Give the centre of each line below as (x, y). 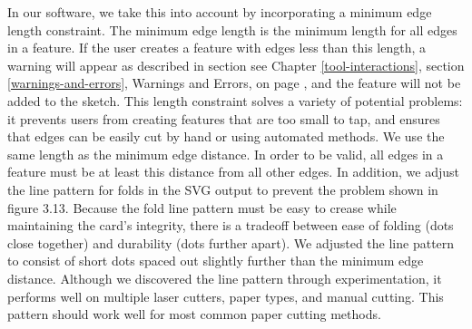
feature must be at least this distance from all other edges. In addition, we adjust (233, 172)
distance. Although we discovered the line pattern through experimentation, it (225, 278)
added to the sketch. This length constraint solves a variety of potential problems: (235, 100)
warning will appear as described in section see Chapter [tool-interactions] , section (236, 65)
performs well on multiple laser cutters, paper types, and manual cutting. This (226, 296)
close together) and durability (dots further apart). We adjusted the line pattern (231, 242)
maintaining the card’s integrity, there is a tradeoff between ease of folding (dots (231, 225)
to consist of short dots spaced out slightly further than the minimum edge (216, 261)
